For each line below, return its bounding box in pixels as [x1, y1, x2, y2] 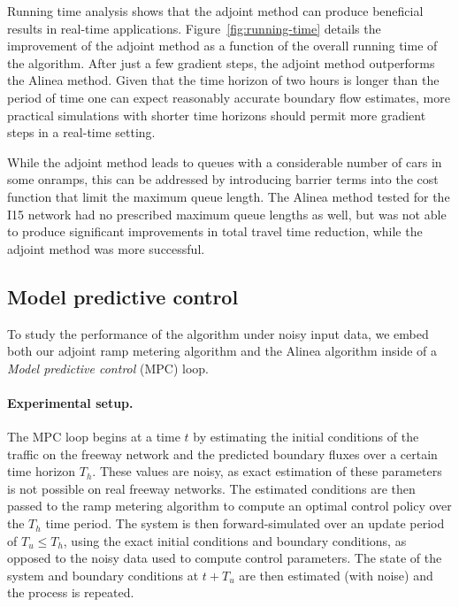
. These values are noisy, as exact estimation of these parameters [92, 462, 442, 480]
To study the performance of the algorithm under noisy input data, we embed [7, 324, 429, 342]
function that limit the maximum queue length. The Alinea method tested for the [7, 187, 450, 205]
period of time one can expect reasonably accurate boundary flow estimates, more [7, 88, 450, 106]
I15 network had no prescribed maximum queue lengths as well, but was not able [7, 204, 447, 223]
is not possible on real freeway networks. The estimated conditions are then [7, 479, 416, 497]
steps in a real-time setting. [7, 123, 156, 142]
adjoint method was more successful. [7, 239, 205, 257]
